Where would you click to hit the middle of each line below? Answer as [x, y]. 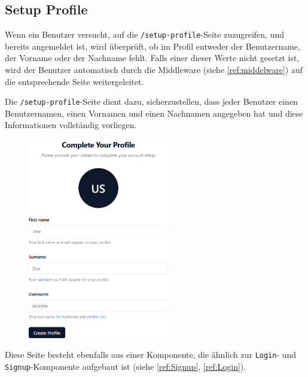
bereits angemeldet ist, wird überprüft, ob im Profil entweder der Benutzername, [153, 46]
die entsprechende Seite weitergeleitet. [74, 81]
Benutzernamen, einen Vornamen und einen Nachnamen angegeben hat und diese [154, 113]
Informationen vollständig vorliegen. [71, 125]
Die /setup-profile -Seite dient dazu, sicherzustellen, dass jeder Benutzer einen [151, 101]
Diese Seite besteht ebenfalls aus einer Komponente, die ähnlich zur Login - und [151, 355]
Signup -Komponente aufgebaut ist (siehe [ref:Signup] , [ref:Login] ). [126, 367]
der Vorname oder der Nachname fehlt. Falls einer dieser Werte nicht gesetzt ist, [152, 58]
